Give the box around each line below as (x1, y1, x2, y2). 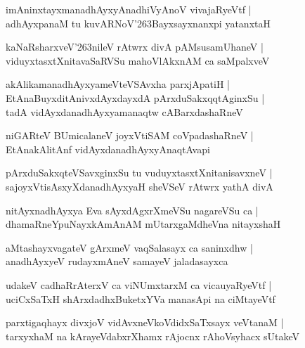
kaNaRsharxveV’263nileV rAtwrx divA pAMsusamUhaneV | (6, 39, 264, 54)
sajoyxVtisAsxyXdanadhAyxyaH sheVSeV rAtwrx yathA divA (6, 179, 273, 193)
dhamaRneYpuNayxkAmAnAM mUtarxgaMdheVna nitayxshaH (6, 217, 281, 231)
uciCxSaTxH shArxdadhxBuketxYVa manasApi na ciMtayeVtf (6, 291, 275, 306)
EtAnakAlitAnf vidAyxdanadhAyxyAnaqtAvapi (6, 141, 210, 156)
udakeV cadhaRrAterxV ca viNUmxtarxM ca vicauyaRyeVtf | (6, 277, 272, 292)
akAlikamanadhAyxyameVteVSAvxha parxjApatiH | (6, 77, 231, 91)
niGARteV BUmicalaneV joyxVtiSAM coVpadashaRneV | (6, 128, 254, 143)
